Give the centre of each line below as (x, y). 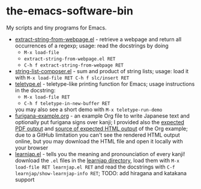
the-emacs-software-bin (70, 11)
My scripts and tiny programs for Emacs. (56, 28)
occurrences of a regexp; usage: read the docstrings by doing (92, 46)
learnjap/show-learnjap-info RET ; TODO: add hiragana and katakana (101, 173)
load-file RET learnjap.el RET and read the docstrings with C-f (95, 167)
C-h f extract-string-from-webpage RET (74, 65)
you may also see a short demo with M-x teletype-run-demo (88, 109)
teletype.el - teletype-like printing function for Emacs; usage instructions (105, 84)
